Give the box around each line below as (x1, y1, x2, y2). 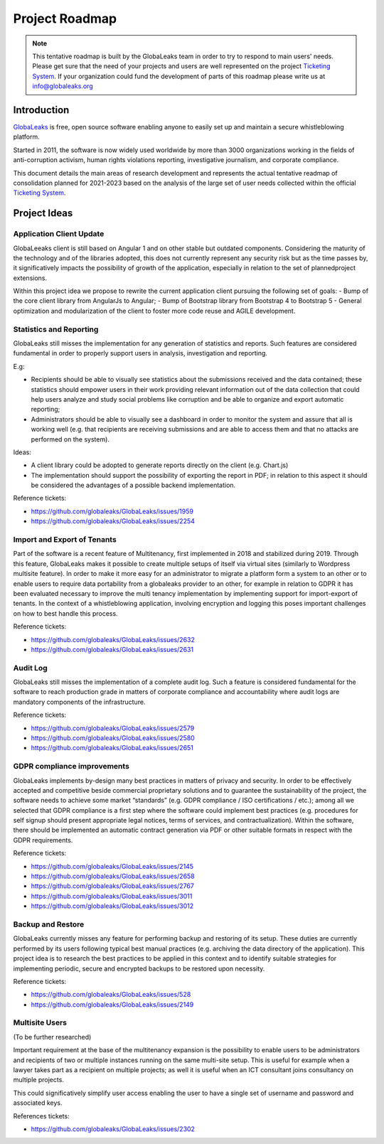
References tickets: (13, 1111, 70, 1120)
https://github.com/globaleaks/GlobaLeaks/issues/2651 (31, 744, 193, 752)
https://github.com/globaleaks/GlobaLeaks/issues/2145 (31, 862, 194, 870)
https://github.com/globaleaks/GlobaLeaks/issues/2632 (31, 635, 195, 643)
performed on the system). (31, 434, 110, 444)
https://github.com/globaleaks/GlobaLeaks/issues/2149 (31, 1000, 194, 1009)
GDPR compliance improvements (13, 761, 129, 771)
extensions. (13, 274, 48, 282)
